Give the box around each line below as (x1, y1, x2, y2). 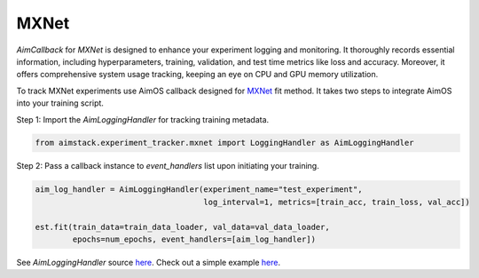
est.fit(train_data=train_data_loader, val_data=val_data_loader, (35, 222, 330, 232)
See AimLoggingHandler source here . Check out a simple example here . (16, 258, 281, 267)
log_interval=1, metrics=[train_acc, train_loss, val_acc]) (203, 196, 470, 207)
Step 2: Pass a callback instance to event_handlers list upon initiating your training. (16, 161, 319, 171)
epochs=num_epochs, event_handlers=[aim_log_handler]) (72, 234, 317, 244)
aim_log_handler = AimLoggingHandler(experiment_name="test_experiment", (35, 185, 363, 195)
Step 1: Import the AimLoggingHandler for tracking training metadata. (16, 114, 270, 124)
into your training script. (16, 98, 104, 108)
